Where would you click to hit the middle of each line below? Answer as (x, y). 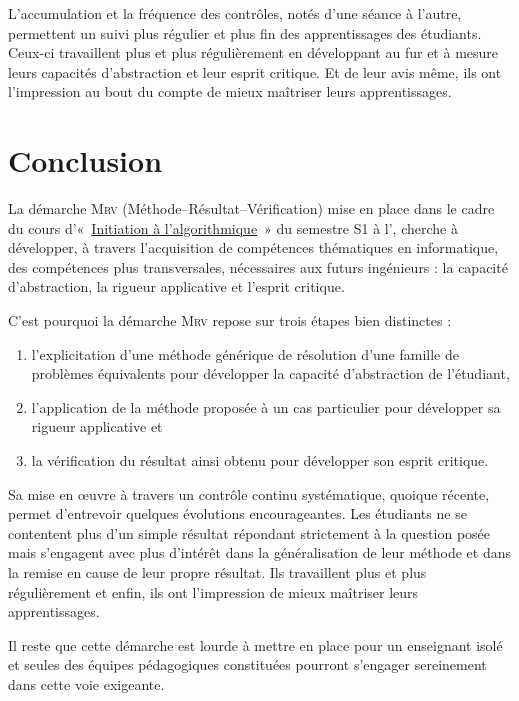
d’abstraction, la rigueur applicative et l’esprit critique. (176, 286)
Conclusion (85, 160)
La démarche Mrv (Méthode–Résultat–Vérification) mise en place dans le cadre (251, 208)
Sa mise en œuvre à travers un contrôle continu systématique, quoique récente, (249, 493)
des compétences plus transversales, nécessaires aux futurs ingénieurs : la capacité (258, 266)
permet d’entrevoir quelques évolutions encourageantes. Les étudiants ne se (237, 513)
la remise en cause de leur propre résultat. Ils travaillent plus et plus (217, 572)
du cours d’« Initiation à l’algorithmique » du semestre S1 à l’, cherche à (233, 227)
